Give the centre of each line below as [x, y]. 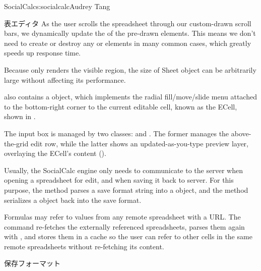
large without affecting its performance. [65, 79]
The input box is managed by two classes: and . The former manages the [117, 133]
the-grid [16, 143]
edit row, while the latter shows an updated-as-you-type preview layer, [139, 143]
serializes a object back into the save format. [73, 200]
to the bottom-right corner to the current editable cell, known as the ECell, [121, 106]
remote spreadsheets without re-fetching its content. [84, 246]
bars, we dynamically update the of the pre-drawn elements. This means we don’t [130, 33]
